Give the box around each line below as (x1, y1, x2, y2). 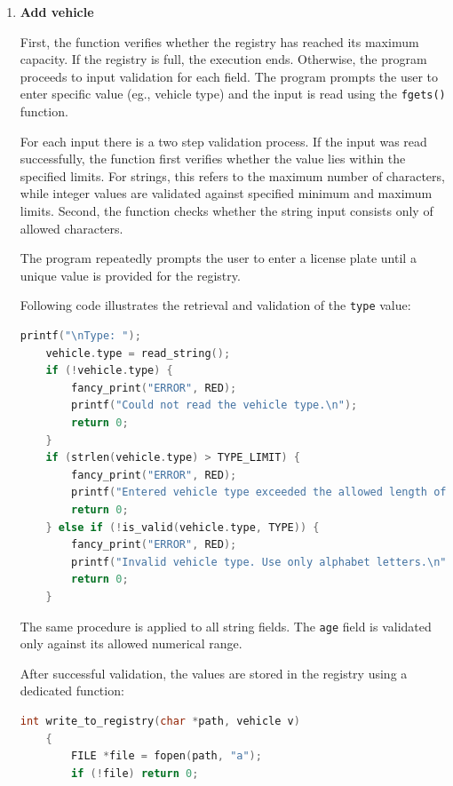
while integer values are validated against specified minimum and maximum (20, 184, 433, 202)
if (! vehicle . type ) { (45, 364, 173, 377)
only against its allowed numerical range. (20, 634, 242, 653)
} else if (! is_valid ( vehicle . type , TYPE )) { (45, 520, 320, 534)
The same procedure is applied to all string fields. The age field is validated (20, 616, 432, 635)
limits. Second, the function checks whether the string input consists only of (20, 202, 433, 219)
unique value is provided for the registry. (20, 266, 241, 284)
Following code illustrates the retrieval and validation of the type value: (20, 296, 411, 314)
